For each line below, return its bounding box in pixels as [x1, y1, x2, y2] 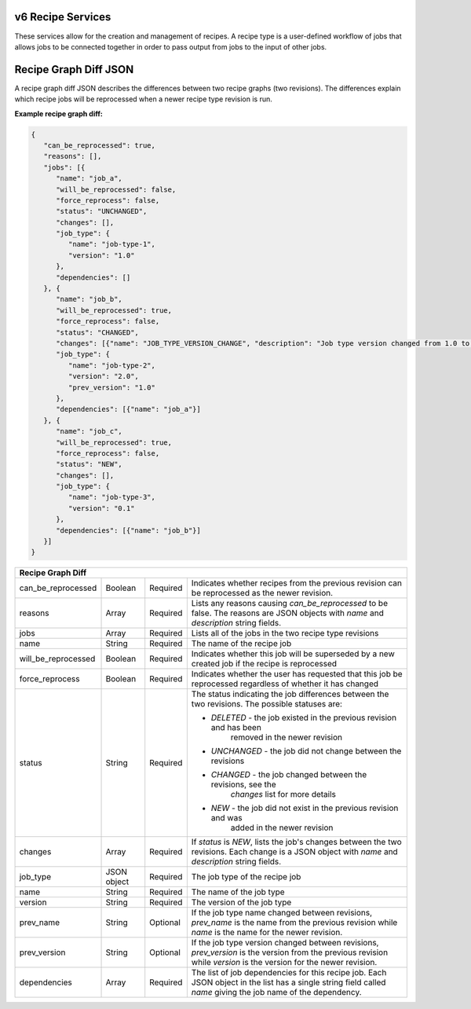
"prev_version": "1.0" [68, 383, 156, 392]
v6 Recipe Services [14, 10, 111, 24]
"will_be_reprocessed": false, [56, 185, 177, 194]
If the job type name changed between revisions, [191, 908, 373, 919]
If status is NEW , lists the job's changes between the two [191, 837, 402, 848]
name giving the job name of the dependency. [191, 987, 362, 998]
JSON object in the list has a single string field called [191, 977, 386, 988]
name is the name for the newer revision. [191, 927, 343, 938]
